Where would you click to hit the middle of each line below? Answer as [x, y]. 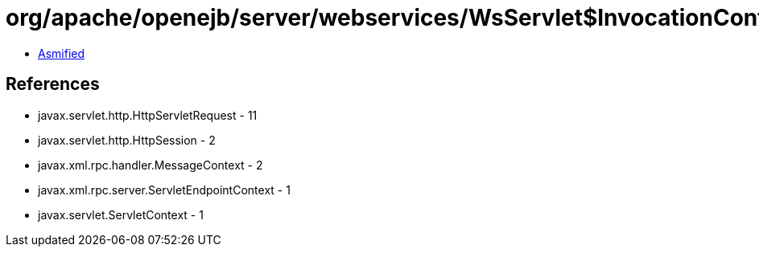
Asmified [62, 53]
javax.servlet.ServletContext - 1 [121, 214]
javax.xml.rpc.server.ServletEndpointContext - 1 [164, 190]
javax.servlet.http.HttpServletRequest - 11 [148, 115]
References [53, 84]
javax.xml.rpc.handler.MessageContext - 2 [151, 165]
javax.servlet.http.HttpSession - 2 [127, 140]
